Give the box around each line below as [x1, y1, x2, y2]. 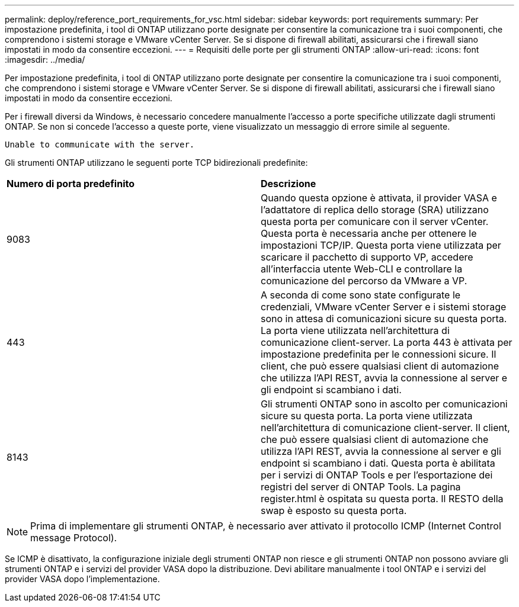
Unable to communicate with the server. [5, 140, 195, 149]
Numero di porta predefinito [7, 178, 134, 190]
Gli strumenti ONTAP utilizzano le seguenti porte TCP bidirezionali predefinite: [5, 158, 308, 168]
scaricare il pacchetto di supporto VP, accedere [261, 251, 473, 263]
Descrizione [261, 178, 316, 190]
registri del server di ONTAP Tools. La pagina [261, 481, 461, 493]
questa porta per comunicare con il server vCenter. [261, 216, 489, 227]
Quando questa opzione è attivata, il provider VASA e [261, 192, 497, 204]
